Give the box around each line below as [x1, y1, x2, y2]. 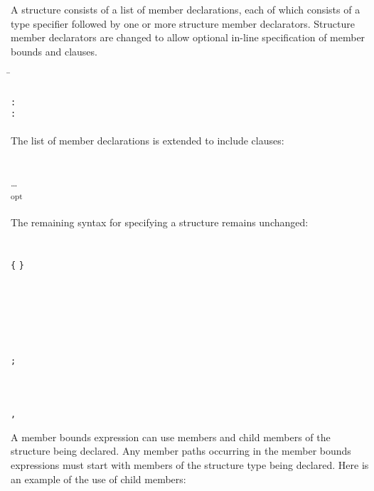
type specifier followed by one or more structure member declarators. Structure [11, 16, 355, 31]
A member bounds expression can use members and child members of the [11, 429, 331, 444]
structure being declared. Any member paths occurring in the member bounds [11, 443, 351, 458]
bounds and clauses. [11, 43, 97, 58]
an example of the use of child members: [11, 471, 186, 486]
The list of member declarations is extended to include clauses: [11, 133, 284, 148]
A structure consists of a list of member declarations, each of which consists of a [11, 2, 360, 16]
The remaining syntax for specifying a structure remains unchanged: [11, 214, 309, 229]
